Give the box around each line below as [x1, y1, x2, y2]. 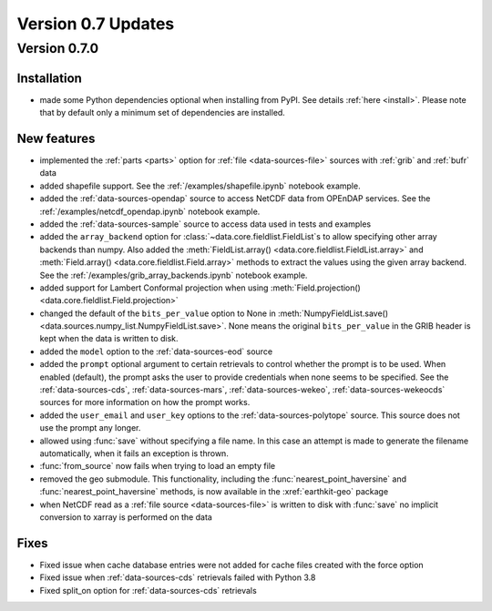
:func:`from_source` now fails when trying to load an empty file [39, 461, 276, 472]
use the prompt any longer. [39, 423, 141, 433]
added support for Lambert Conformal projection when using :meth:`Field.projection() [39, 282, 362, 293]
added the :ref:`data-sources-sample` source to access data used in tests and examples [39, 219, 372, 229]
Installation [16, 70, 82, 86]
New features [16, 130, 96, 146]
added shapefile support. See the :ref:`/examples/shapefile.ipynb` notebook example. [39, 180, 361, 191]
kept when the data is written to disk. [39, 333, 179, 344]
